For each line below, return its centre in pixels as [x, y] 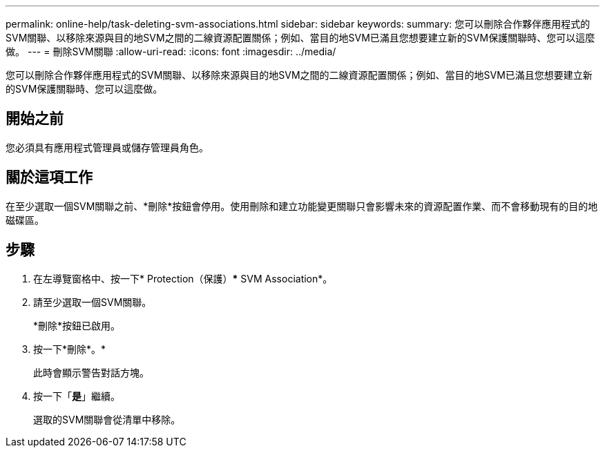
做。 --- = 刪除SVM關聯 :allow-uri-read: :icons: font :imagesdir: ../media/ [171, 51]
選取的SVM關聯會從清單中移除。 [107, 419]
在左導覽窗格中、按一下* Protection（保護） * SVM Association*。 [183, 278]
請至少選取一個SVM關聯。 [93, 302]
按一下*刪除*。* [70, 349]
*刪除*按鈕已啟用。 [77, 325]
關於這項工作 [49, 177]
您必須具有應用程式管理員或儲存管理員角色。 [107, 147]
